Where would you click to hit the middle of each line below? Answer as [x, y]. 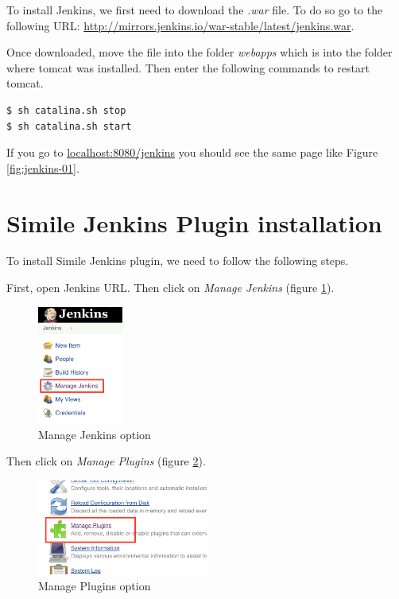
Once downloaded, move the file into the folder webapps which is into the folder [199, 52]
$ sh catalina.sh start [69, 126]
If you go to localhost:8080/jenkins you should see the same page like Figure [192, 152]
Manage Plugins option [95, 585]
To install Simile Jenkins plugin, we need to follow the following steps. [178, 261]
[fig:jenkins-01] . [43, 167]
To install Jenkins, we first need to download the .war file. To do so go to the [195, 10]
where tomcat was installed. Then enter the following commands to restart [188, 67]
